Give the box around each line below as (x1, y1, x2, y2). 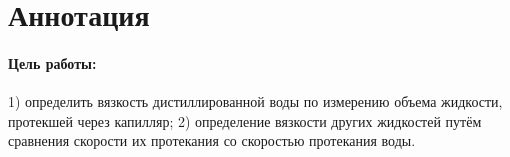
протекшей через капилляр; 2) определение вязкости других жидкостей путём (8, 110, 482, 131)
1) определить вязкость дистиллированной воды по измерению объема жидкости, (8, 91, 503, 112)
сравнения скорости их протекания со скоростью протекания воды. (8, 130, 416, 151)
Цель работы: (8, 52, 97, 73)
